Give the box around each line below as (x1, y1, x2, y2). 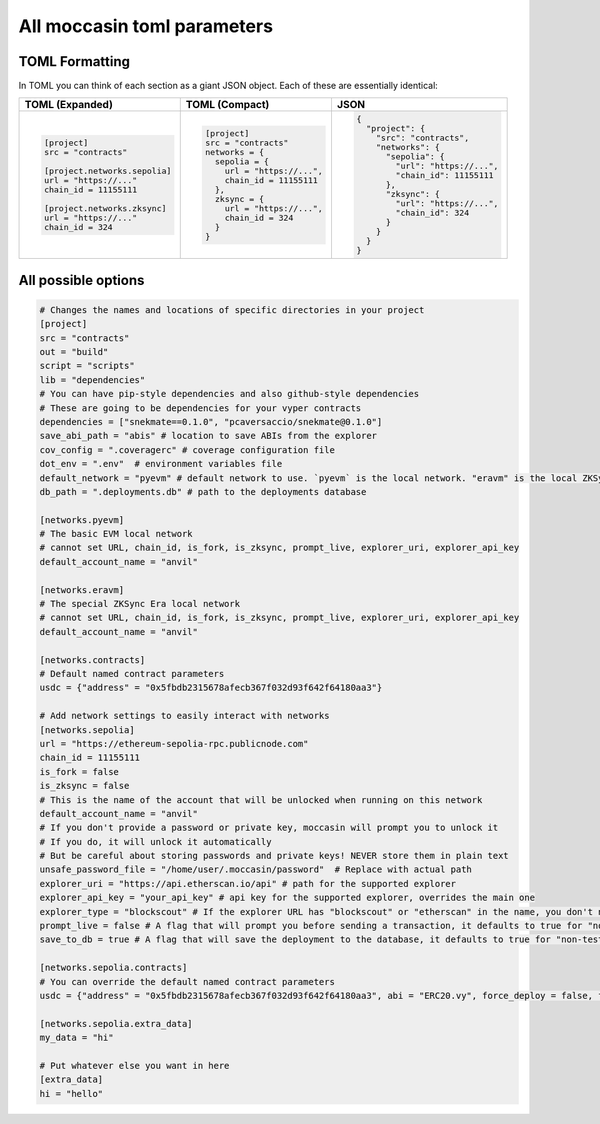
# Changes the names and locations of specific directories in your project (39, 304, 425, 315)
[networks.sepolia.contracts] (39, 962, 188, 974)
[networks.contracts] (39, 654, 146, 665)
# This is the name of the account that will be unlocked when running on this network (39, 794, 483, 805)
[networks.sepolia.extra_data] (39, 1018, 194, 1029)
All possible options (18, 271, 145, 289)
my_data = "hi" (39, 1032, 114, 1044)
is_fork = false (39, 766, 120, 777)
